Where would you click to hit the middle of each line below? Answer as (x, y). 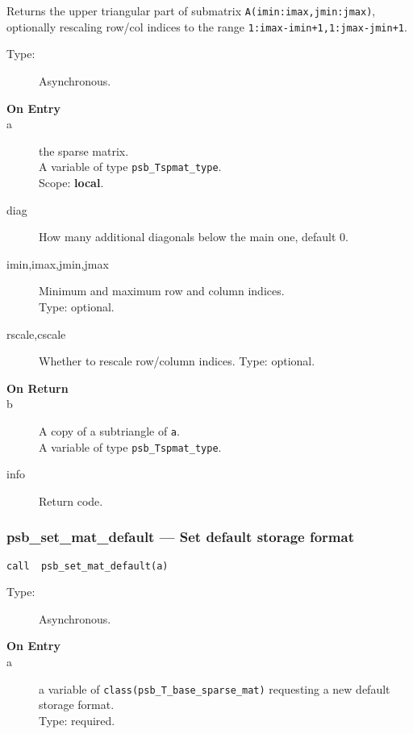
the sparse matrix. (84, 150)
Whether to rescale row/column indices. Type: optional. (177, 361)
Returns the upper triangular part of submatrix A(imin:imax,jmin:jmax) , (191, 10)
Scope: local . (71, 182)
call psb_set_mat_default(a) (88, 566)
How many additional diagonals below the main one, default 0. (194, 237)
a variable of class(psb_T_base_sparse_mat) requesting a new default (215, 688)
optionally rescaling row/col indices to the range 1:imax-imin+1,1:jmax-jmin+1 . (207, 26)
